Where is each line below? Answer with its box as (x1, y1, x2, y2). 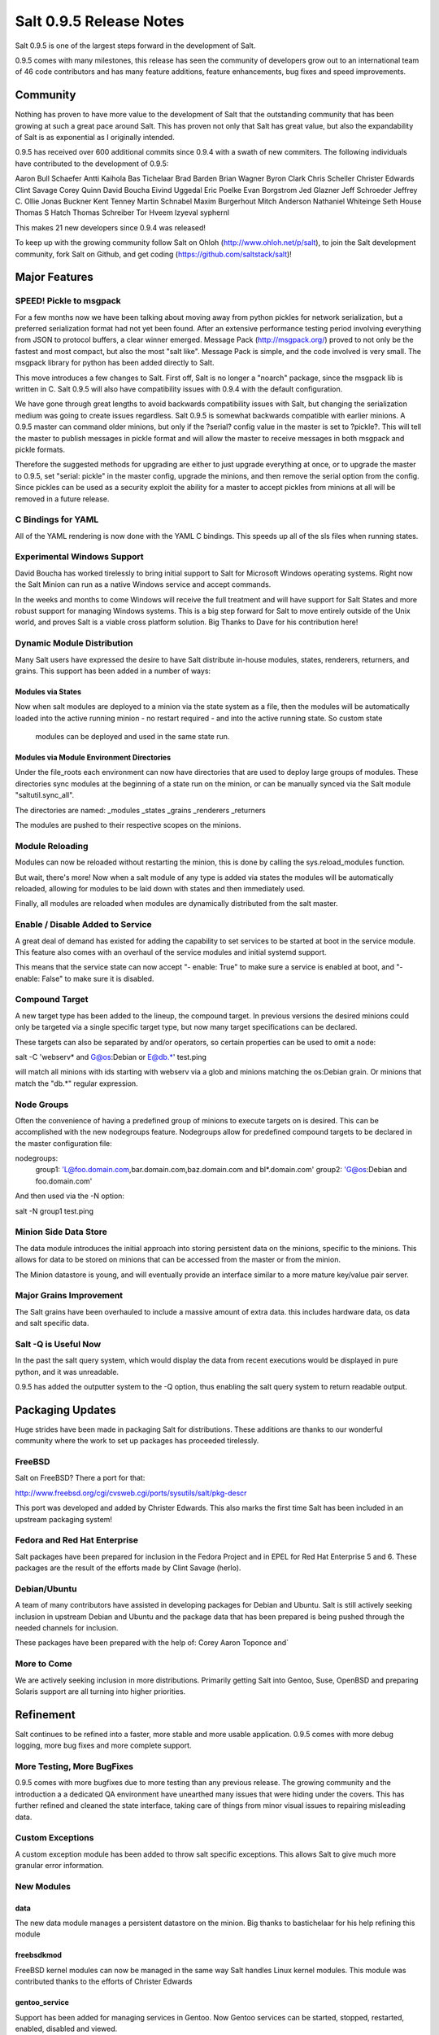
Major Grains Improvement (15, 1290, 124, 1302)
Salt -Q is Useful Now (15, 1338, 102, 1350)
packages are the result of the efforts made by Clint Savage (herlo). (15, 1563, 241, 1573)
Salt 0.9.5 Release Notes (15, 12, 185, 30)
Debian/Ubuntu (15, 1583, 77, 1595)
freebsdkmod (15, 1950, 63, 1960)
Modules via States (15, 686, 81, 696)
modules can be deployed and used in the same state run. (35, 732, 230, 742)
